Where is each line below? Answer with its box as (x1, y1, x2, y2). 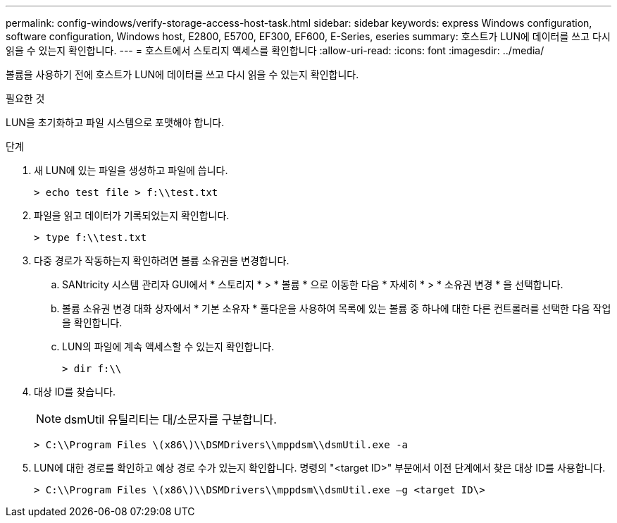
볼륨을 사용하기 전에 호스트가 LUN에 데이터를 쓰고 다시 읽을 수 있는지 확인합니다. (6, 68, 359, 80)
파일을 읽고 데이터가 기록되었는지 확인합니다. (34, 209, 230, 221)
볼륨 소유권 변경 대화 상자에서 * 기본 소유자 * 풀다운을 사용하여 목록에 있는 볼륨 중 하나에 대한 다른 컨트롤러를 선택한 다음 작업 (62, 302, 611, 314)
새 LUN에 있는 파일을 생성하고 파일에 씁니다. (34, 164, 228, 176)
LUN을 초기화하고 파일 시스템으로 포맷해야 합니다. (6, 116, 225, 128)
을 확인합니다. (62, 316, 123, 328)
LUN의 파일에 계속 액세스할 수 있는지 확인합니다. (62, 340, 275, 352)
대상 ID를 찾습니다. (34, 386, 116, 398)
